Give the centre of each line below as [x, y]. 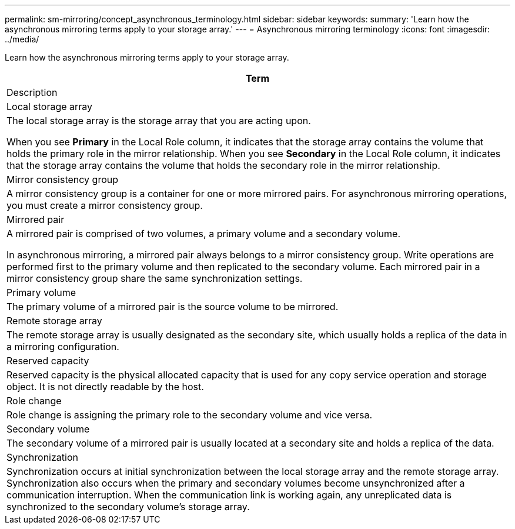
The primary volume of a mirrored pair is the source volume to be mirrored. [173, 307]
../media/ [22, 39]
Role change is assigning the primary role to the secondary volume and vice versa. [190, 415]
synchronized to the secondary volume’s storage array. [128, 507]
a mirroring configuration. [63, 347]
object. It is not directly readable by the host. [105, 387]
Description [32, 92]
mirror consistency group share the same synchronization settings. [155, 278]
